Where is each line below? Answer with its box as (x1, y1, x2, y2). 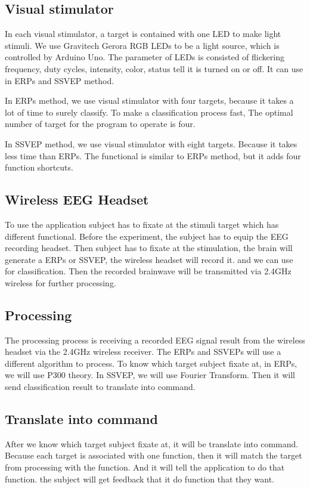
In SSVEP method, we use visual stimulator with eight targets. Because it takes (5, 137, 297, 150)
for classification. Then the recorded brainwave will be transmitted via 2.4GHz (5, 265, 292, 277)
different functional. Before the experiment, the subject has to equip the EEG (5, 230, 289, 242)
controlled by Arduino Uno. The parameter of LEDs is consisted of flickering (5, 51, 284, 63)
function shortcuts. (5, 161, 73, 174)
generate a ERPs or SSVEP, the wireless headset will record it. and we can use (5, 253, 293, 265)
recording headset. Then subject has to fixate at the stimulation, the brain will (5, 242, 293, 254)
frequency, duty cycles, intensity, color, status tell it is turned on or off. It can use (5, 62, 303, 75)
